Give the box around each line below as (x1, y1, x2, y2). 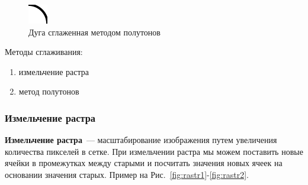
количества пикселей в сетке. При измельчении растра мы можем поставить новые (5, 145, 303, 157)
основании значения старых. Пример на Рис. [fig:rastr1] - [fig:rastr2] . (5, 168, 249, 180)
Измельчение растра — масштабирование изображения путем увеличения (5, 134, 277, 146)
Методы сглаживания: (5, 46, 83, 58)
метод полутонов (18, 85, 79, 98)
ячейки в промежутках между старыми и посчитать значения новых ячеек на (5, 157, 283, 169)
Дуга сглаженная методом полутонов (28, 25, 161, 38)
